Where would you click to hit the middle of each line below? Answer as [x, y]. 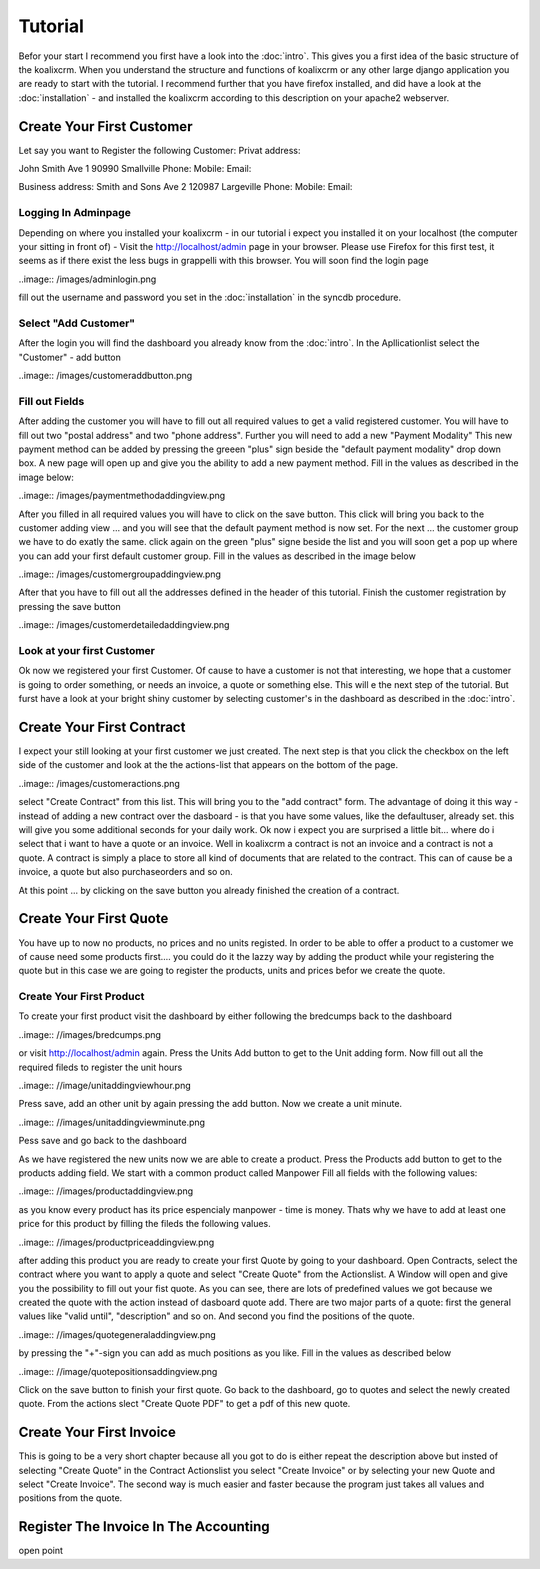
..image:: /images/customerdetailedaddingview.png [124, 625]
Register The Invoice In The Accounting [144, 1526]
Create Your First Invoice [97, 1432]
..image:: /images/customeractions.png [99, 783]
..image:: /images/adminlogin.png [87, 279]
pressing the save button [69, 606]
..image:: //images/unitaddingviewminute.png [111, 1122]
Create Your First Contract [102, 726]
